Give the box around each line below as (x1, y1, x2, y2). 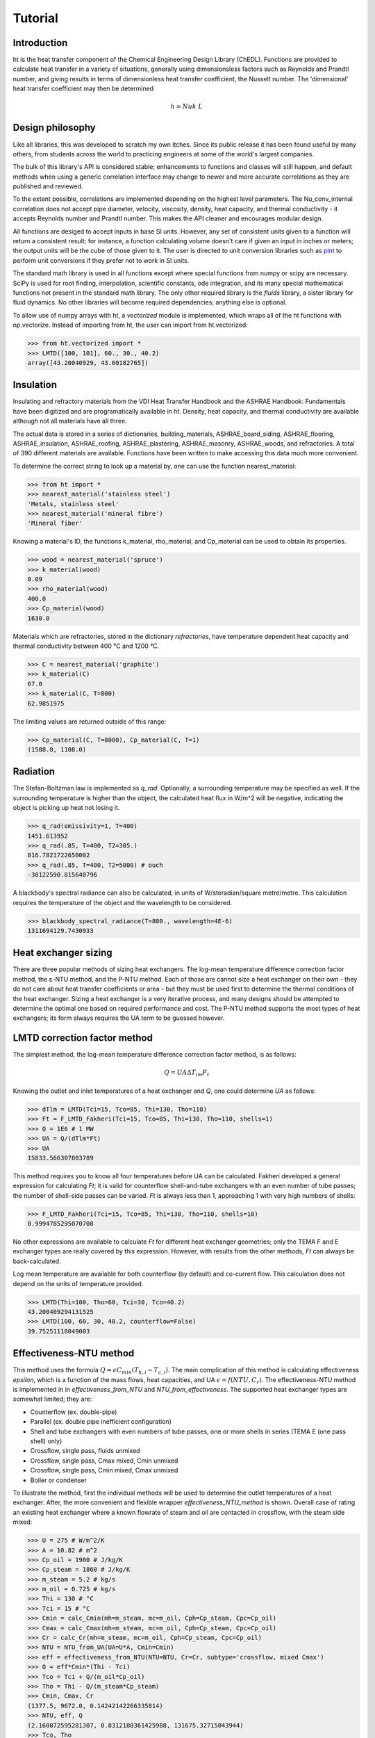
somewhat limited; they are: (12, 1395, 92, 1404)
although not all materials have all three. (12, 417, 128, 425)
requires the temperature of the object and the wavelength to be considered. (12, 898, 233, 907)
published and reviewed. (12, 182, 83, 190)
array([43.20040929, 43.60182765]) (27, 359, 149, 366)
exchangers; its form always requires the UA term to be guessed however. (12, 1014, 225, 1022)
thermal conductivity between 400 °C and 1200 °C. (12, 642, 160, 650)
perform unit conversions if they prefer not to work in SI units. (12, 256, 190, 264)
